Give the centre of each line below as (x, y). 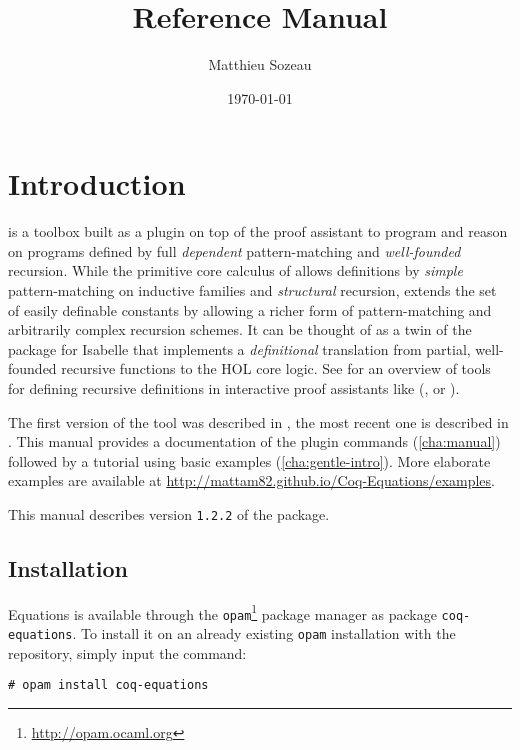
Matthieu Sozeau (260, 64)
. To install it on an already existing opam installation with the (264, 633)
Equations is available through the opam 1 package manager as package (222, 612)
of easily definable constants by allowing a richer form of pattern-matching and (250, 309)
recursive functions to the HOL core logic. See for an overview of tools (276, 368)
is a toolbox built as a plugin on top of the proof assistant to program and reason (258, 231)
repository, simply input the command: (127, 652)
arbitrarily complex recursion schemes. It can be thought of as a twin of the (240, 329)
